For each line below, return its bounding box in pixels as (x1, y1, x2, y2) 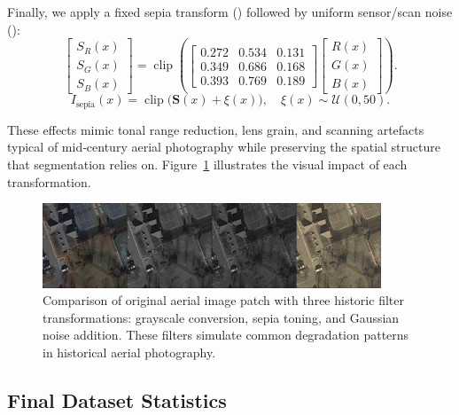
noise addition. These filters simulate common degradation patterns (43, 325, 409, 344)
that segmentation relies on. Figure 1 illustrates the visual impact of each (7, 154, 408, 173)
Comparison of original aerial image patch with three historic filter (43, 291, 404, 309)
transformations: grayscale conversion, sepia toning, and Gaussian (43, 308, 400, 326)
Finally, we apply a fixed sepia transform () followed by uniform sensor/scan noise (7, 3, 453, 20)
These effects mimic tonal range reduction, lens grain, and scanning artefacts (7, 120, 424, 138)
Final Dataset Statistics (7, 386, 227, 413)
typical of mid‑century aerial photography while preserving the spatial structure (7, 137, 440, 156)
